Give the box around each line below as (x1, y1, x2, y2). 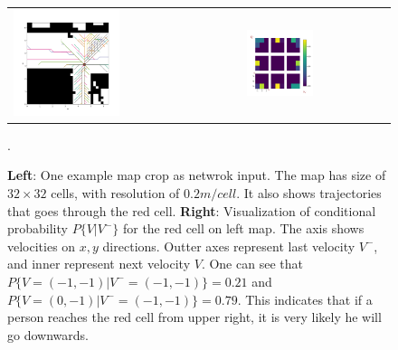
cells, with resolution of (51, 184, 180, 202)
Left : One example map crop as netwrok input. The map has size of (7, 166, 386, 184)
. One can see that (201, 254, 303, 273)
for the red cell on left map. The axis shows (122, 219, 365, 238)
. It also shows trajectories (236, 184, 382, 202)
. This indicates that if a (237, 289, 373, 308)
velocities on (7, 236, 76, 255)
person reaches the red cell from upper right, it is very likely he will (7, 307, 382, 326)
